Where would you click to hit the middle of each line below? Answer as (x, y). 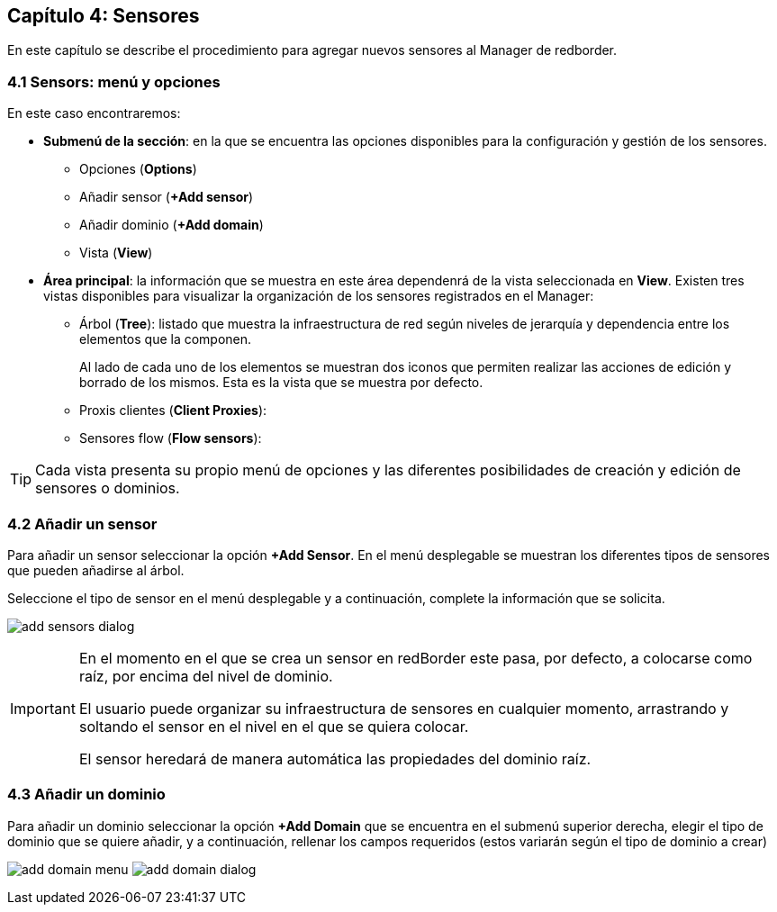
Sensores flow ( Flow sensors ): (171, 438)
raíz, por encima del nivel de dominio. (206, 676)
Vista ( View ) (116, 253)
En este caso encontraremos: (94, 113)
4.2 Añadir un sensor (82, 524)
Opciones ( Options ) (138, 169)
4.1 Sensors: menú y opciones (114, 81)
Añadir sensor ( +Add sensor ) (167, 197)
